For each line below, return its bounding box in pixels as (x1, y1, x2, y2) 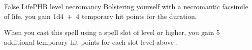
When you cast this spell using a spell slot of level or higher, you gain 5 (4, 27, 220, 37)
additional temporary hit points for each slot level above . (4, 36, 178, 47)
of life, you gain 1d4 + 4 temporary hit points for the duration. (4, 11, 197, 21)
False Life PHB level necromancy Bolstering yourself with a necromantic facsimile (4, 1, 249, 11)
